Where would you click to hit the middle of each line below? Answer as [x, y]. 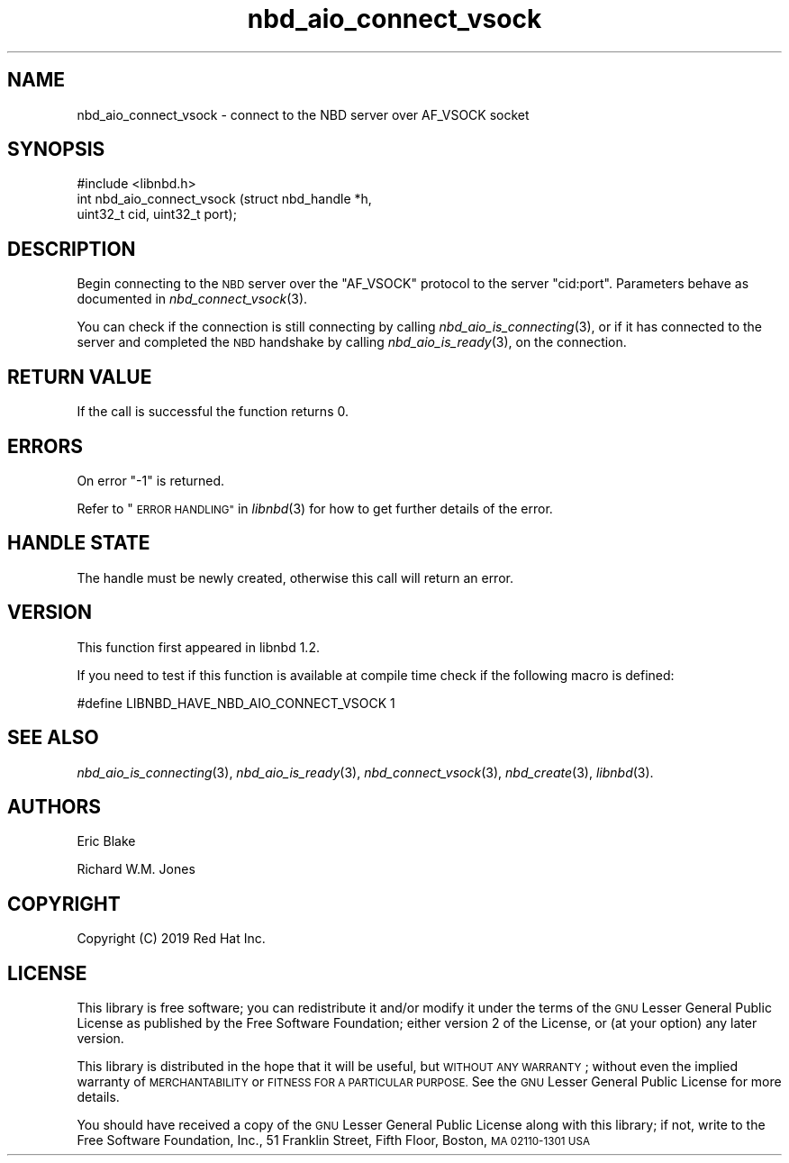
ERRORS [45, 446]
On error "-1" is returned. [151, 480]
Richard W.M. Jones [136, 869]
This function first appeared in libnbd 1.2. [198, 647]
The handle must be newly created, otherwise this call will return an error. [295, 577]
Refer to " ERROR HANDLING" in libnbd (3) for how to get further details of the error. [315, 508]
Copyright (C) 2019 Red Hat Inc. [171, 939]
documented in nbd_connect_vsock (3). [192, 299]
